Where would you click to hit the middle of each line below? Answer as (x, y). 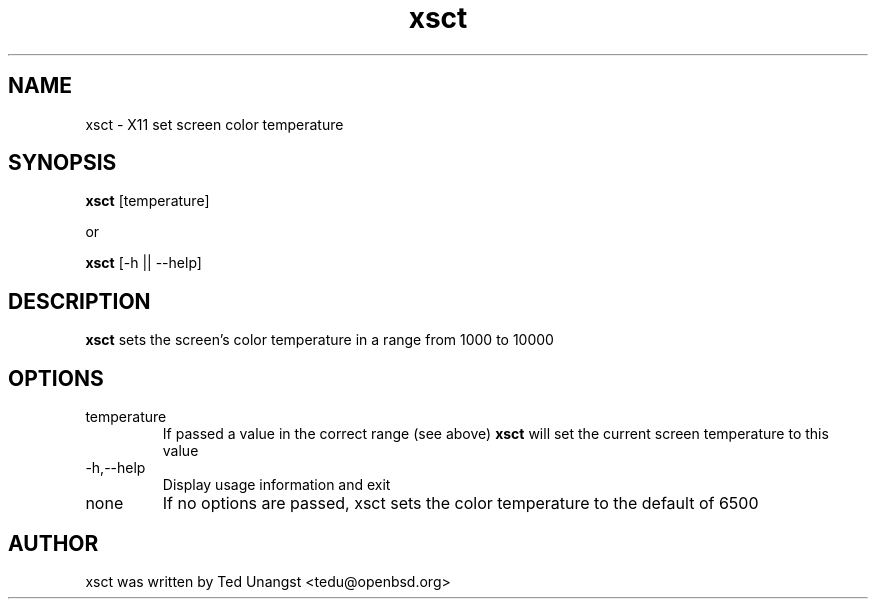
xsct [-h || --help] (143, 263)
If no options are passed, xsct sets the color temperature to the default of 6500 (460, 503)
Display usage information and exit (276, 485)
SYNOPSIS (62, 163)
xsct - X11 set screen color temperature (214, 124)
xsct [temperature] (147, 201)
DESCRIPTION (79, 301)
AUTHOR (53, 543)
